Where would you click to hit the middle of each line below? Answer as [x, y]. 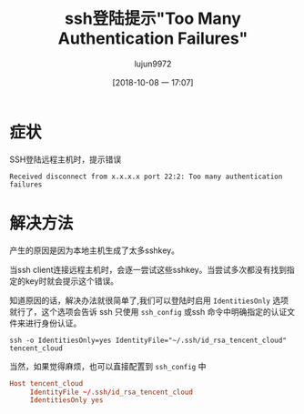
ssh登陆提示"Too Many [153, 19]
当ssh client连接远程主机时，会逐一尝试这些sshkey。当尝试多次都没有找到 [148, 269]
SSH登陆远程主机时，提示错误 [66, 159]
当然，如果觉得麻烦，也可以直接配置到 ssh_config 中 [108, 366]
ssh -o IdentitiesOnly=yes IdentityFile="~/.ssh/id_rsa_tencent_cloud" [148, 340]
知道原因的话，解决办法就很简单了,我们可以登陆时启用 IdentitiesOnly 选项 [149, 300]
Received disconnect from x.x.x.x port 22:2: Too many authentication [146, 177]
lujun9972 [153, 64]
